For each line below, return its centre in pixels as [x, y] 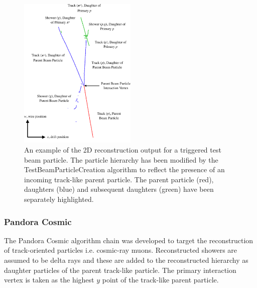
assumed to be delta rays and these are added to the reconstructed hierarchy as [126, 260]
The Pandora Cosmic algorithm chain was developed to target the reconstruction [129, 240]
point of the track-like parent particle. [160, 280]
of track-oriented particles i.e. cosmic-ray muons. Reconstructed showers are [121, 250]
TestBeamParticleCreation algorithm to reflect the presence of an [124, 169]
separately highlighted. [59, 199]
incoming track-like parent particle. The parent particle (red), [119, 179]
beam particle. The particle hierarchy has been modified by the [121, 159]
